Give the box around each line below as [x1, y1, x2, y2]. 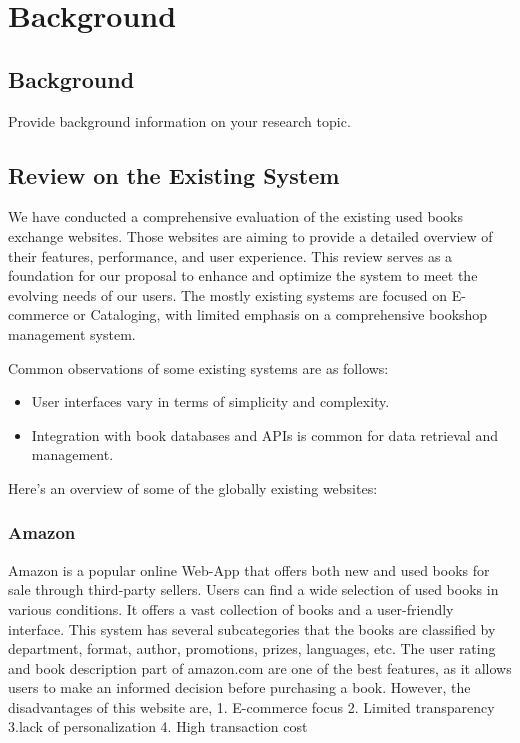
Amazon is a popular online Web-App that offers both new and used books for [8, 559, 490, 580]
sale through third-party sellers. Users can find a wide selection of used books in [8, 579, 499, 600]
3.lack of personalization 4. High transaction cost [8, 716, 308, 737]
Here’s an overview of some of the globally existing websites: [8, 477, 378, 498]
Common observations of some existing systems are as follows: [8, 357, 389, 378]
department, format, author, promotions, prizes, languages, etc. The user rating [8, 638, 496, 659]
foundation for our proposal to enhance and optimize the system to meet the [8, 265, 478, 286]
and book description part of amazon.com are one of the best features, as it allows [8, 657, 512, 678]
